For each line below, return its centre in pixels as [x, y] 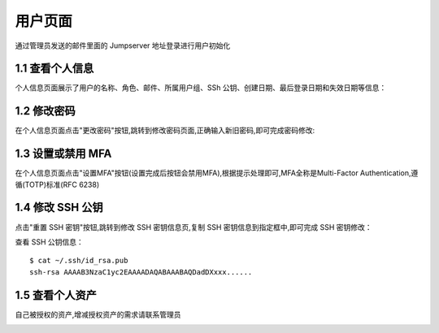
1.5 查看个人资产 [56, 295]
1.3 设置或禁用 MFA [63, 154]
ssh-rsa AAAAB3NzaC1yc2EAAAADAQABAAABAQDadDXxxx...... [141, 272]
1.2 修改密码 [46, 111]
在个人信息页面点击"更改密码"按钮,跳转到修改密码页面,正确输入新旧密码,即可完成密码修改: [165, 131]
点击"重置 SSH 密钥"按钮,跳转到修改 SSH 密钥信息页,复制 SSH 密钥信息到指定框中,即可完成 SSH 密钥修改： [194, 227]
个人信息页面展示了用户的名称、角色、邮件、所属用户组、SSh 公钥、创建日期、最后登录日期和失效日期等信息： [201, 88]
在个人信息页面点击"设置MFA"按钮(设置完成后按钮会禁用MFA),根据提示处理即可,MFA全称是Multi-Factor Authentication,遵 [217, 173]
